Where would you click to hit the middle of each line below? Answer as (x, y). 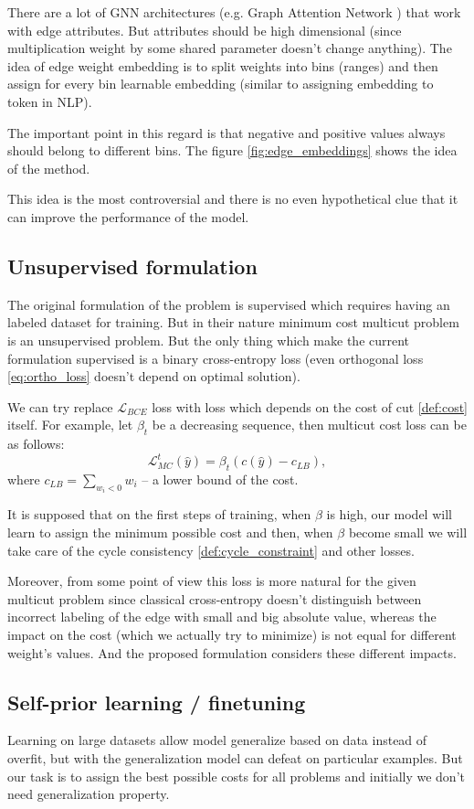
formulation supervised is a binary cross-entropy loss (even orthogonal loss (216, 358)
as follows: (36, 444)
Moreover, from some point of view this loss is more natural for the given (212, 581)
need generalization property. (89, 794)
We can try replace (60, 406)
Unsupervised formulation (132, 266)
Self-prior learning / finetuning (157, 702)
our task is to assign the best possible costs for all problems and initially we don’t (236, 776)
